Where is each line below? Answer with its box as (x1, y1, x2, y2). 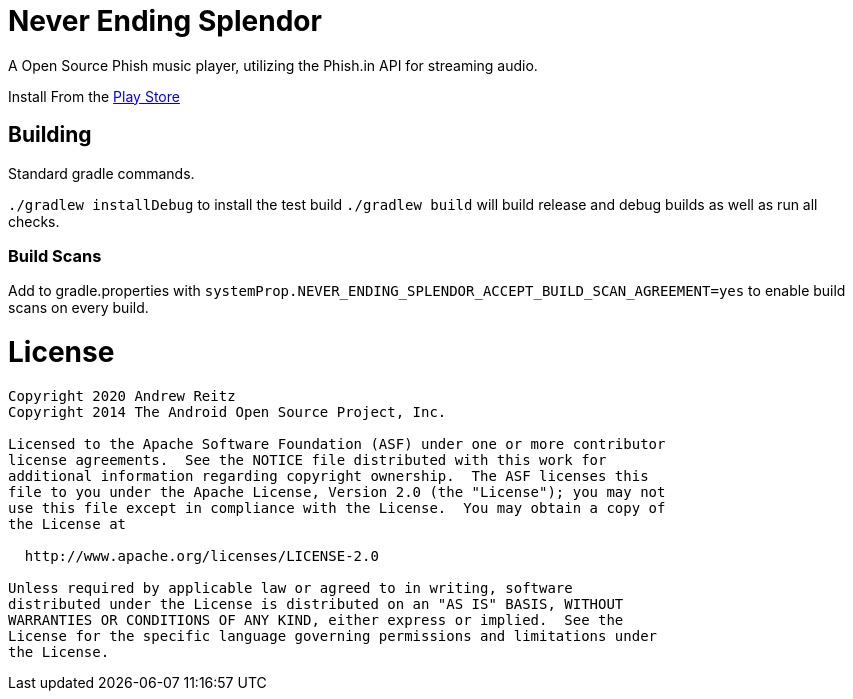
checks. (8, 212, 60, 230)
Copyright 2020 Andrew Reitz (8, 387, 236, 404)
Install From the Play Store (8, 87, 180, 105)
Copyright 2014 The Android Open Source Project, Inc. (8, 403, 447, 420)
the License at (8, 515, 127, 532)
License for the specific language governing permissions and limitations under (8, 627, 658, 644)
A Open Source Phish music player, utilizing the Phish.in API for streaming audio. (8, 56, 538, 74)
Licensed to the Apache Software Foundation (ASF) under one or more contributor (8, 435, 666, 452)
